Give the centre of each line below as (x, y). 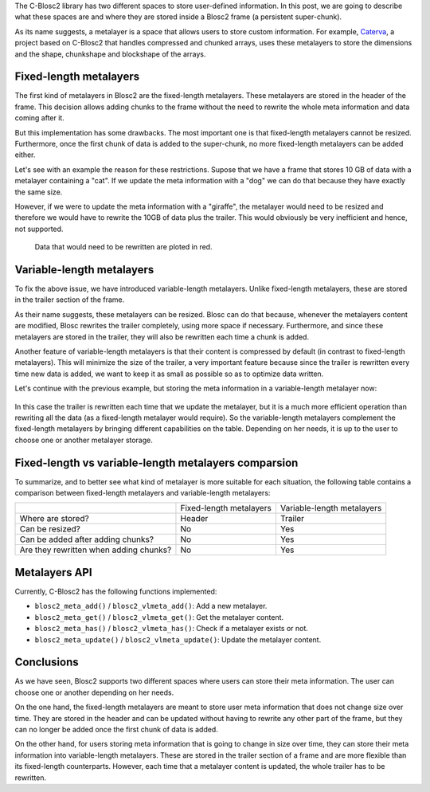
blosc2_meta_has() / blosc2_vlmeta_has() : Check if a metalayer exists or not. (171, 629)
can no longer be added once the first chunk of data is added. (116, 729)
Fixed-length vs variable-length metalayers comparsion (156, 463)
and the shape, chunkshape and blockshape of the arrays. (110, 54)
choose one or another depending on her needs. (94, 692)
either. (25, 155)
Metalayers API (53, 572)
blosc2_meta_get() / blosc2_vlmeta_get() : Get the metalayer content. (159, 617)
